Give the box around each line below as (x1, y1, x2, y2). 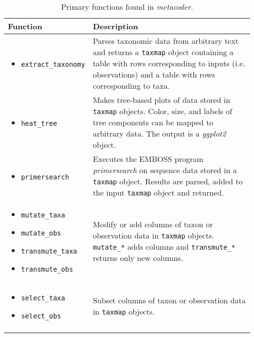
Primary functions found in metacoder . (61, 1, 193, 12)
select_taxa (21, 294, 65, 302)
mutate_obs (21, 229, 62, 237)
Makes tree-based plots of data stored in (93, 94, 231, 105)
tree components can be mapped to (93, 117, 213, 128)
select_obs (21, 312, 62, 320)
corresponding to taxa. (93, 80, 170, 91)
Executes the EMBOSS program (93, 153, 204, 164)
